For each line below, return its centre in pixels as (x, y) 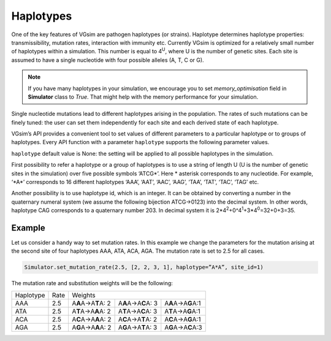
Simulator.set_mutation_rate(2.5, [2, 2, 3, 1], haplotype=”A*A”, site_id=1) (144, 267)
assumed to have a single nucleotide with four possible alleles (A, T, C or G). (108, 60)
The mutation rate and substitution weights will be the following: (92, 283)
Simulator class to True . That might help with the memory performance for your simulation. (143, 97)
